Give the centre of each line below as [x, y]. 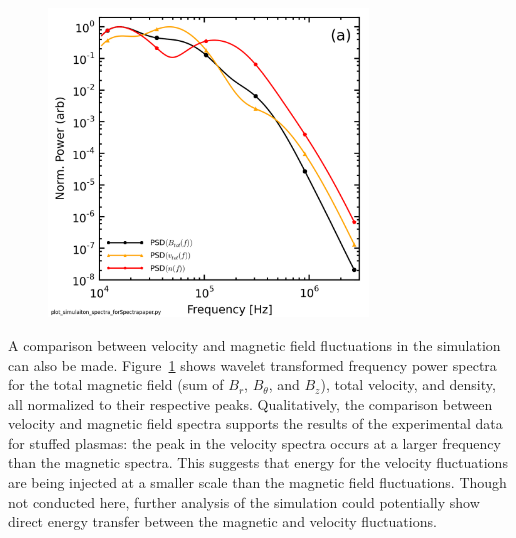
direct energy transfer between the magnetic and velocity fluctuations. [222, 521]
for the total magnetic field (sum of [116, 384]
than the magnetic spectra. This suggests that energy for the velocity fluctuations [258, 462]
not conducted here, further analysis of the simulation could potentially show [244, 501]
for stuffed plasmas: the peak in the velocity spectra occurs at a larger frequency [254, 442]
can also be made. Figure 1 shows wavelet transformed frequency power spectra [252, 364]
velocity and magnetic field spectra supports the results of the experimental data [255, 423]
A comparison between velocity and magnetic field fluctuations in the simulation [254, 344]
